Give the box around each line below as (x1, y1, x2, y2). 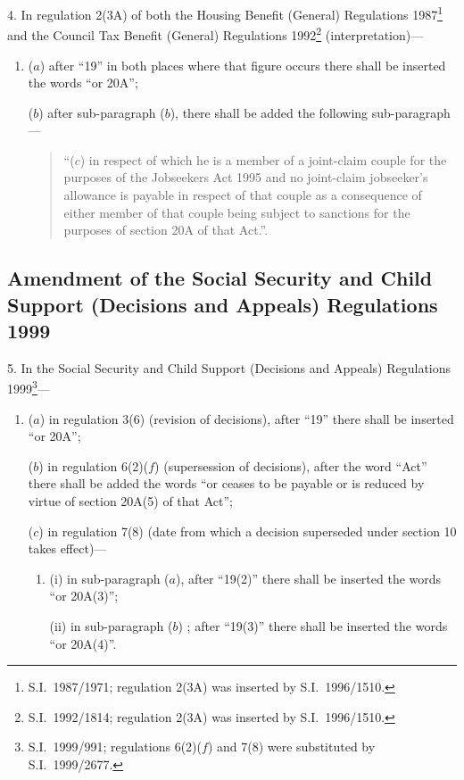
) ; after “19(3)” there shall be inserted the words (178, 617, 448, 635)
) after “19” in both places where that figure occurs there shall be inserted (39, 55, 446, 74)
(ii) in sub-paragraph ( (49, 617, 173, 635)
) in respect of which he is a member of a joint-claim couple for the (79, 150, 447, 169)
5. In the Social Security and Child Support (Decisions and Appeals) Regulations (7, 358, 452, 377)
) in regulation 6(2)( (38, 456, 149, 475)
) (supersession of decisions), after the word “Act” (154, 456, 427, 475)
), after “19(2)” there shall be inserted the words (175, 568, 442, 587)
